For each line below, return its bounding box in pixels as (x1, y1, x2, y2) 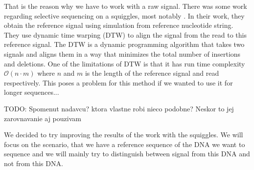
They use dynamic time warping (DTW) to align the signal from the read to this (4, 29, 247, 40)
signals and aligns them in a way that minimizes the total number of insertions (4, 48, 241, 59)
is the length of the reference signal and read (85, 68, 219, 78)
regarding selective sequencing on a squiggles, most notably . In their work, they (4, 10, 245, 21)
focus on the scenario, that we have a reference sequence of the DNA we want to (4, 139, 245, 149)
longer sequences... (4, 87, 59, 97)
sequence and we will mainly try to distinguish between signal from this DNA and (4, 149, 250, 159)
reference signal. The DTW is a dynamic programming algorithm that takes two (4, 39, 245, 49)
